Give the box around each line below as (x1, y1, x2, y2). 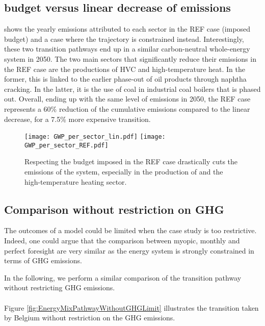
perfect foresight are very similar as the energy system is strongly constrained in (4, 245, 254, 256)
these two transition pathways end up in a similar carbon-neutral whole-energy (4, 43, 250, 54)
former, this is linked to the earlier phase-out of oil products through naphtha (4, 73, 247, 84)
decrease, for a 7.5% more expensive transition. (4, 113, 151, 124)
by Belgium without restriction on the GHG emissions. (4, 312, 175, 323)
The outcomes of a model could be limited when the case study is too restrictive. (4, 225, 257, 236)
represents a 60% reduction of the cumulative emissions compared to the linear (4, 103, 250, 114)
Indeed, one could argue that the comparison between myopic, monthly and (4, 235, 240, 246)
